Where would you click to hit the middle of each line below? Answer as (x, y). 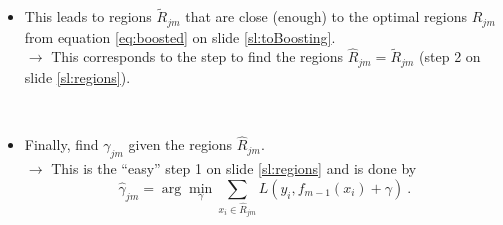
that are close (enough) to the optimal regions (326, 16)
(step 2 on (450, 56)
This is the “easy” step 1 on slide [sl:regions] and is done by (234, 168)
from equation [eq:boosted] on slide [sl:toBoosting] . (180, 36)
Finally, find (61, 144)
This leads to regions (88, 16)
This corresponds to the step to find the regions (197, 56)
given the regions (180, 144)
